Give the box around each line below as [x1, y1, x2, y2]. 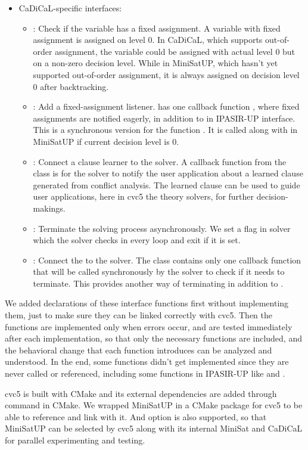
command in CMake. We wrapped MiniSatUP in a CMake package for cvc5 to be [5, 399, 303, 411]
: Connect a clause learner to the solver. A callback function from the [33, 155, 287, 167]
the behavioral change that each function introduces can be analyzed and [5, 343, 272, 356]
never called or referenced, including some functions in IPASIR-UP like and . [5, 367, 285, 380]
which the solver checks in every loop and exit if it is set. [33, 234, 241, 246]
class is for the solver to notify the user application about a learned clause [33, 167, 303, 179]
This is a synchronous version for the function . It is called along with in [33, 123, 298, 136]
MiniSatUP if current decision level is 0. [33, 135, 179, 147]
